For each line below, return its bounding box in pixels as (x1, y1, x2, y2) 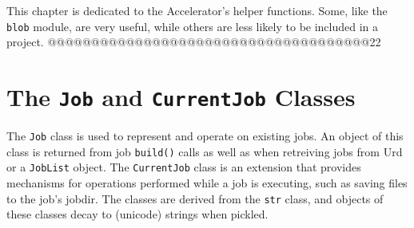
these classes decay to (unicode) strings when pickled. (6, 206, 269, 222)
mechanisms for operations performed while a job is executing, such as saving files (6, 175, 408, 191)
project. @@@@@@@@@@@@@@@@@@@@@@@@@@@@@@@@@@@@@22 (6, 33, 381, 50)
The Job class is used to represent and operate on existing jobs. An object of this (6, 128, 404, 144)
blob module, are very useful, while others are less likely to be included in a (6, 18, 379, 34)
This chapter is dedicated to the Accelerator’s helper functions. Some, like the (6, 2, 388, 18)
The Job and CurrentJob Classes (6, 81, 356, 113)
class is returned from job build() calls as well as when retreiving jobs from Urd (6, 143, 403, 159)
